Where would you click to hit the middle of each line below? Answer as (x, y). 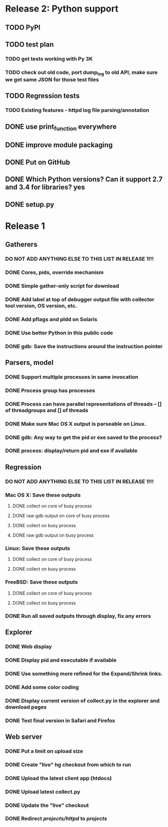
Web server (24, 737)
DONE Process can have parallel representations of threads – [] (83, 404)
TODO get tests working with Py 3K (49, 58)
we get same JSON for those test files (52, 80)
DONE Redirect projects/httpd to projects (56, 818)
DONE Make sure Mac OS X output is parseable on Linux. (76, 424)
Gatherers (21, 245)
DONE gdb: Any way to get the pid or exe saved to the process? (83, 437)
